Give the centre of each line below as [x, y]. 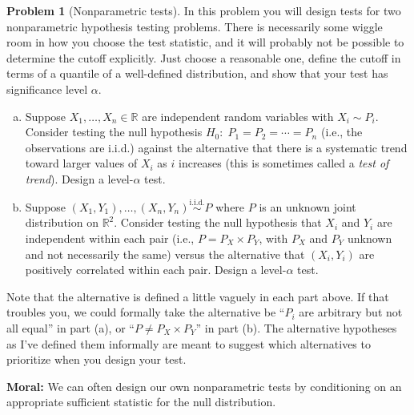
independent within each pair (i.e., [110, 238]
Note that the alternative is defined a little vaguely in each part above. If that [198, 296]
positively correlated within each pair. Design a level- [156, 270]
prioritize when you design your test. [96, 359]
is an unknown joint [307, 206]
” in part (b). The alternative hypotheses [296, 327]
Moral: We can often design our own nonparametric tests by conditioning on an [204, 386]
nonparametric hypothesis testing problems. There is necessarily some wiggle [195, 26]
